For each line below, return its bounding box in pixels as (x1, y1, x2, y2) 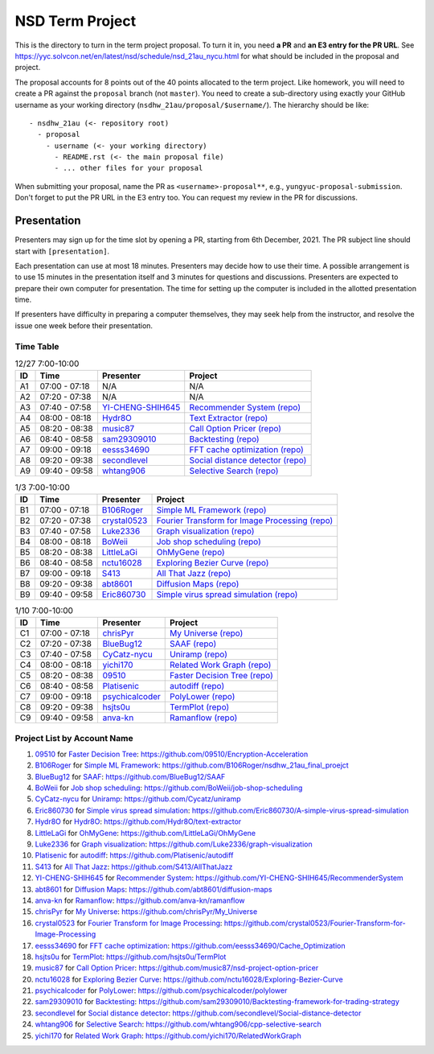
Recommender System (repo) (189, 402, 301, 414)
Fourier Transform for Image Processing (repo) (156, 515, 334, 526)
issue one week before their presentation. (14, 320, 153, 330)
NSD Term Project (14, 12, 137, 30)
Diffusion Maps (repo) (156, 578, 240, 589)
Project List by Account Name (14, 732, 134, 743)
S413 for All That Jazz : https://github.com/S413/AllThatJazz (35, 862, 233, 871)
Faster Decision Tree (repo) (170, 670, 273, 681)
